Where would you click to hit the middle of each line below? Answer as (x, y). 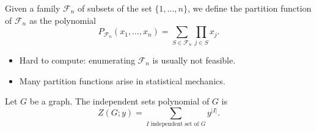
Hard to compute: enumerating (77, 60)
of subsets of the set (115, 8)
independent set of (175, 124)
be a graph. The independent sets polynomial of (119, 101)
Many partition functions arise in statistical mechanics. (122, 80)
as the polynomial (62, 20)
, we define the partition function (249, 8)
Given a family (33, 8)
